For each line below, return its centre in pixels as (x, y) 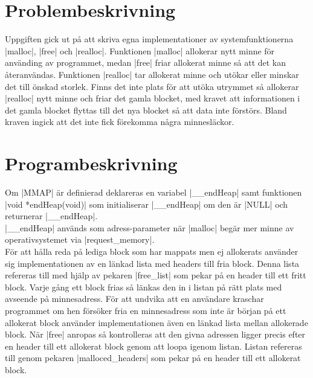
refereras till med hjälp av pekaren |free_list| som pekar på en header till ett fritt (156, 275)
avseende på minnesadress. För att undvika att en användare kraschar (134, 299)
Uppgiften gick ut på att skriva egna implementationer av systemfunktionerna (149, 39)
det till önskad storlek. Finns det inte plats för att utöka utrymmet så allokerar (152, 86)
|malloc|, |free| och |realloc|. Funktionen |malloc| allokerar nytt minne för (140, 50)
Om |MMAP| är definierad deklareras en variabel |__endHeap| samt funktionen (153, 192)
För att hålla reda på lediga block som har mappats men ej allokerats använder (152, 251)
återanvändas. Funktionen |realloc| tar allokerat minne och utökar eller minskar (152, 74)
